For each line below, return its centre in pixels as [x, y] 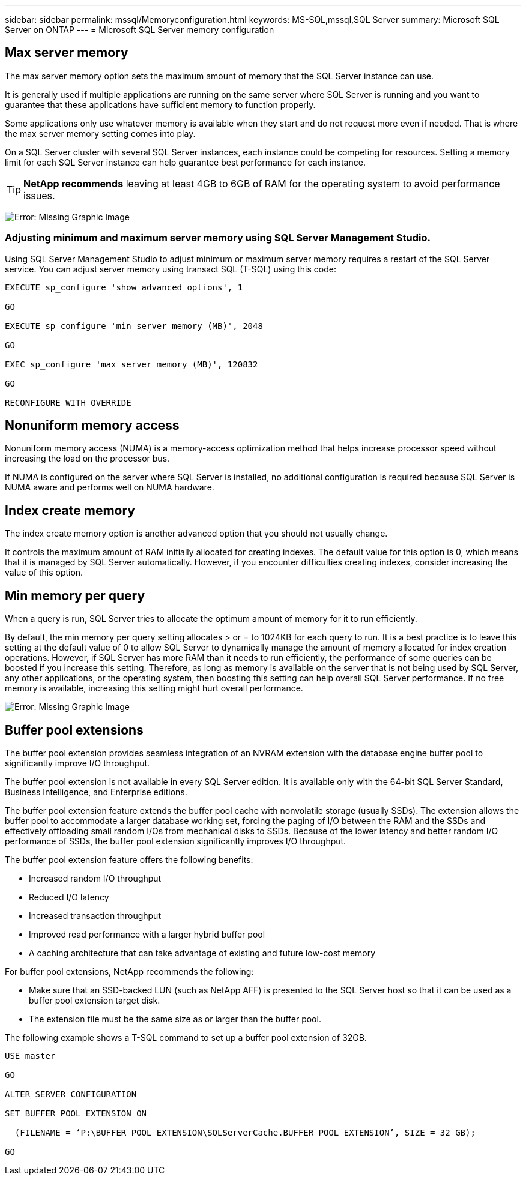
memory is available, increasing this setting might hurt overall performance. [154, 688]
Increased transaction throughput [95, 915]
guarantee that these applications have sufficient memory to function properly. [160, 104]
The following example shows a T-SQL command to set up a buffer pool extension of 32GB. [186, 1037]
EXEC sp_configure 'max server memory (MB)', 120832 [131, 364]
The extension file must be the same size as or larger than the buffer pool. [175, 1019]
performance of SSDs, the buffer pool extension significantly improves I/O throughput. [176, 841]
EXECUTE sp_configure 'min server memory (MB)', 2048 [134, 326]
